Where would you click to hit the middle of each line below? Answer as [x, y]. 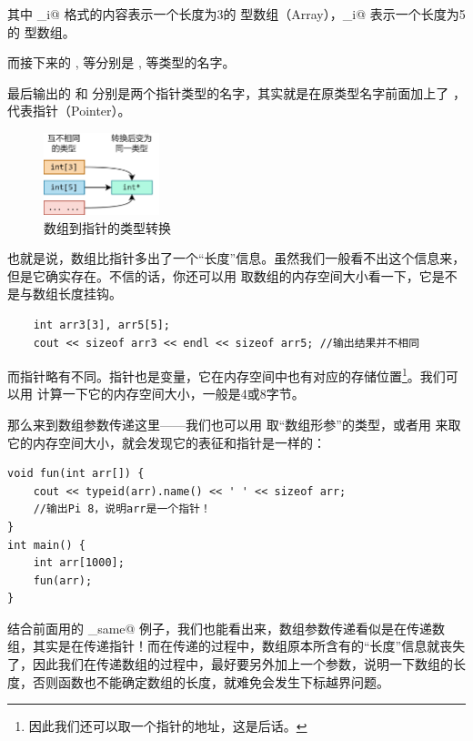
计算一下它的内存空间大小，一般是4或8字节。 [171, 394]
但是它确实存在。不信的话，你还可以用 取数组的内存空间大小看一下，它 [220, 275]
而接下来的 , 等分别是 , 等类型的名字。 [121, 62]
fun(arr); [63, 580]
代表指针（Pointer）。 [69, 111]
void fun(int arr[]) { [76, 474]
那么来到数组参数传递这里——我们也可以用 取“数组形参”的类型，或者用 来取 [234, 424]
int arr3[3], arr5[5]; [101, 325]
